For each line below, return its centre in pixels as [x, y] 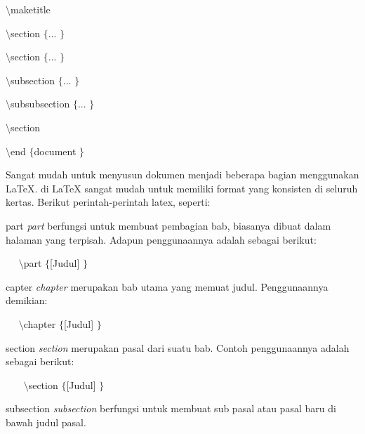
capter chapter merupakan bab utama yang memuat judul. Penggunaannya [167, 286]
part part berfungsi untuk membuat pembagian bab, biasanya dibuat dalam [168, 225]
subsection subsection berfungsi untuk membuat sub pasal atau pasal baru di [171, 408]
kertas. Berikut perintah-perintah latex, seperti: [108, 202]
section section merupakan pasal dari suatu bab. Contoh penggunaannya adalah [178, 347]
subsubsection [40, 104]
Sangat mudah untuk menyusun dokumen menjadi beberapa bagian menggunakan [182, 175]
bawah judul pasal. [46, 422]
